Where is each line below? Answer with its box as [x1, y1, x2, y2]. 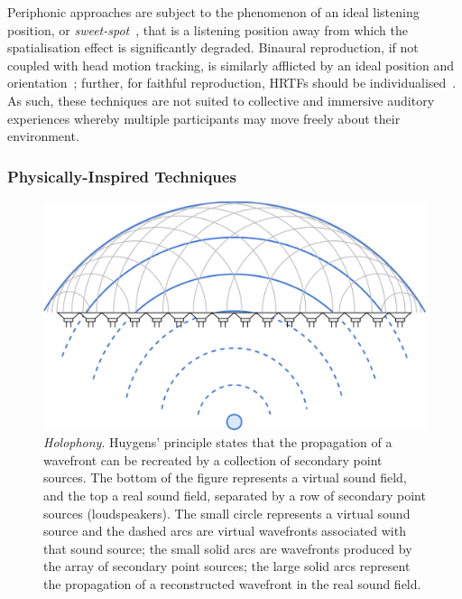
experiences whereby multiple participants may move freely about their [7, 108, 401, 127]
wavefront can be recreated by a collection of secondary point [43, 450, 383, 469]
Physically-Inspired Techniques [7, 164, 236, 187]
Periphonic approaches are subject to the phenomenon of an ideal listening [7, 3, 420, 21]
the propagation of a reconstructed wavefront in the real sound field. [43, 574, 421, 593]
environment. [7, 126, 79, 145]
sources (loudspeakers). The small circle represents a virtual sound [43, 503, 411, 522]
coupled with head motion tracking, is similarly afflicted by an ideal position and [7, 55, 455, 74]
